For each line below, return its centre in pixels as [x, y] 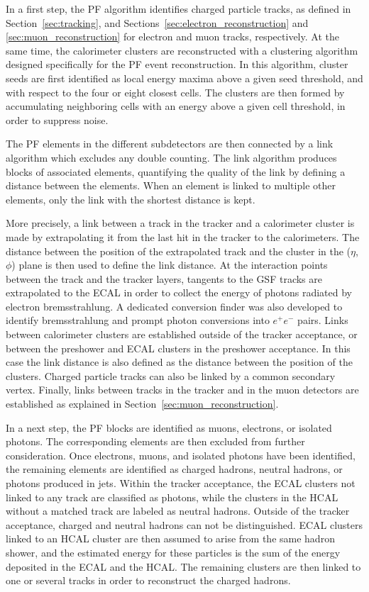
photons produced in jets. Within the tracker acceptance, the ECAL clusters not [181, 483]
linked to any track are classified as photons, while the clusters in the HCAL [172, 497]
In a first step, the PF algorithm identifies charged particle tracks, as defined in [178, 9]
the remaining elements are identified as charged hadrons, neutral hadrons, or [174, 469]
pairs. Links [323, 320]
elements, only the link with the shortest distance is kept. [131, 199]
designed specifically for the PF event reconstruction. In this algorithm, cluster [177, 64]
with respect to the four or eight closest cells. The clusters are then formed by [175, 92]
